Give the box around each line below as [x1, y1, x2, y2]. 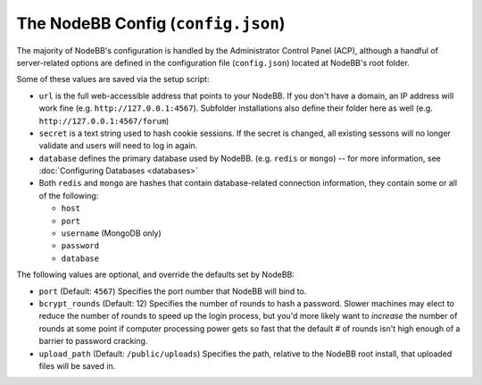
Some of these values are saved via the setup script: [16, 74, 210, 85]
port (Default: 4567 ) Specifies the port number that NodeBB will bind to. [38, 286, 307, 297]
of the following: [38, 190, 99, 201]
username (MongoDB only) [61, 228, 162, 239]
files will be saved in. [38, 360, 116, 371]
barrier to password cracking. [38, 336, 148, 347]
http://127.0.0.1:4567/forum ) [38, 115, 170, 126]
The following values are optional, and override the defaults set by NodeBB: [16, 269, 295, 280]
